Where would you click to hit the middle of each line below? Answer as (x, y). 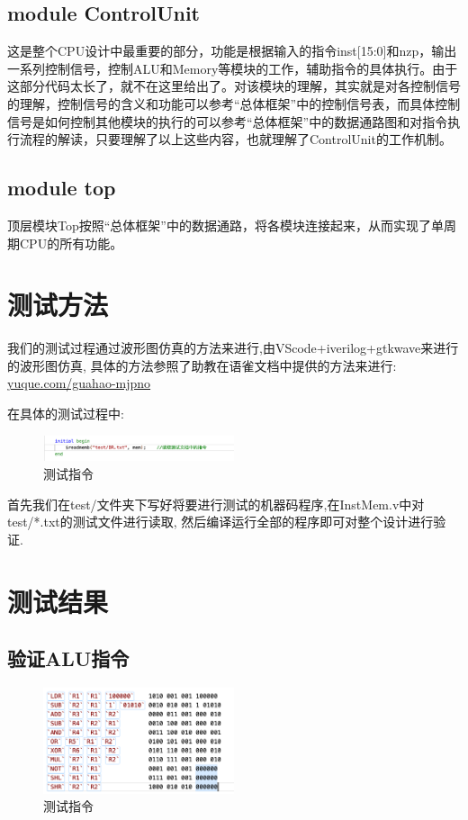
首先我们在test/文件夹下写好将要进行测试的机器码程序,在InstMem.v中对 (216, 504)
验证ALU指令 (68, 658)
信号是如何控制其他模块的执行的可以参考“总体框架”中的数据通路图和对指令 (228, 121)
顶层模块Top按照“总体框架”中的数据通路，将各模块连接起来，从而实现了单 (225, 225)
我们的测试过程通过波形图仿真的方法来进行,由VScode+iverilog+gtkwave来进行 (233, 348)
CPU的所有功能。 (71, 243)
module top (62, 188)
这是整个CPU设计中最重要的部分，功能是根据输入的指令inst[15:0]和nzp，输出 (232, 51)
